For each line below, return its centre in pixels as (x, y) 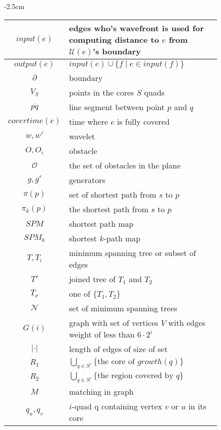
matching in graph (101, 391)
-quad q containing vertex (117, 406)
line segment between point (117, 107)
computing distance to (114, 39)
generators (87, 180)
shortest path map (101, 223)
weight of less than (102, 334)
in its (197, 406)
